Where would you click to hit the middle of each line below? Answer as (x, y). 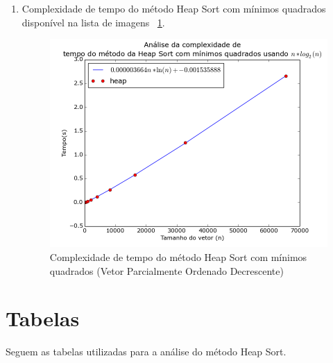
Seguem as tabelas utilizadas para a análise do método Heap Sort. (146, 352)
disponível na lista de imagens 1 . (93, 22)
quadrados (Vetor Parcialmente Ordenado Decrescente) (166, 270)
